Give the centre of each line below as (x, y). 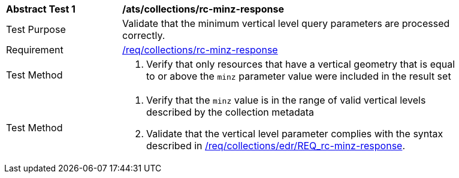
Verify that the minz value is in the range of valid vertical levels (286, 100)
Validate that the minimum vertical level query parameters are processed (286, 23)
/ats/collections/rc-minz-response (203, 9)
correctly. (144, 35)
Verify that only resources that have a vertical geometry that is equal (301, 64)
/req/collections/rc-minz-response (200, 50)
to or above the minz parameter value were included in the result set (299, 76)
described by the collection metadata (230, 112)
